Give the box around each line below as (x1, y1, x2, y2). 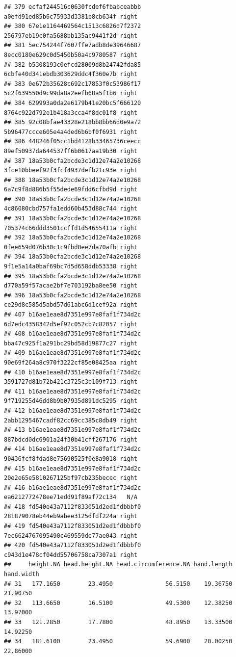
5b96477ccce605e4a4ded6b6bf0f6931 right (4, 128, 138, 135)
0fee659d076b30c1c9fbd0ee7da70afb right (4, 243, 138, 251)
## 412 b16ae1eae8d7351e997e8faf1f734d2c (4, 407, 141, 414)
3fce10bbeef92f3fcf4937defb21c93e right (4, 167, 138, 174)
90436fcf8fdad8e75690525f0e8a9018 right (4, 455, 138, 462)
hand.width (4, 571, 39, 578)
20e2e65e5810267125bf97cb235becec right (4, 474, 138, 482)
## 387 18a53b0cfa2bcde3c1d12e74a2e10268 (4, 157, 141, 164)
